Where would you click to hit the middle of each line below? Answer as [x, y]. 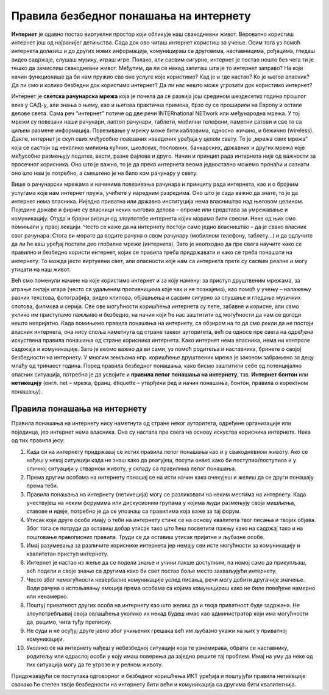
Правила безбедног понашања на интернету [131, 16]
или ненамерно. [48, 596]
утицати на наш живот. [41, 270]
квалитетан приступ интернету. [68, 554]
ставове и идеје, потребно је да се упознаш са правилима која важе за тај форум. [134, 511]
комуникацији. [45, 639]
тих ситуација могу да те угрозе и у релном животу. [95, 665]
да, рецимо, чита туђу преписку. [69, 622]
